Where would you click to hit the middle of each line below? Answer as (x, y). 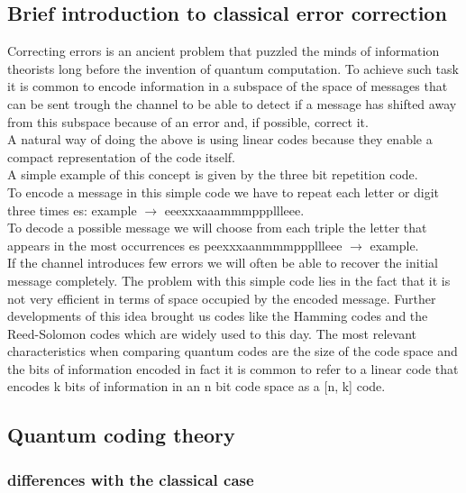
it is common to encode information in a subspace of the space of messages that (228, 86)
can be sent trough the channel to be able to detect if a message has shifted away (232, 103)
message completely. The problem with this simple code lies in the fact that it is (229, 280)
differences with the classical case (131, 479)
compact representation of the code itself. (121, 156)
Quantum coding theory (121, 435)
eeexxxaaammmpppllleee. (234, 210)
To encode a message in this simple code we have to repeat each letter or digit (224, 192)
